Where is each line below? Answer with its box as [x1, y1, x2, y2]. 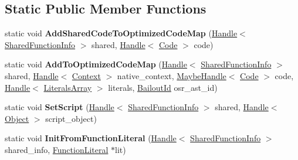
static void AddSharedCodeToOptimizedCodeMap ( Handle [5, 27, 238, 39]
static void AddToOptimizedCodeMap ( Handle [5, 58, 187, 70]
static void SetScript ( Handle [5, 101, 114, 113]
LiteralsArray [43, 81, 92, 93]
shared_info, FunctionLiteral [5, 143, 109, 155]
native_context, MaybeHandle [117, 69, 226, 81]
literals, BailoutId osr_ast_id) [108, 81, 218, 93]
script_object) [45, 112, 97, 124]
